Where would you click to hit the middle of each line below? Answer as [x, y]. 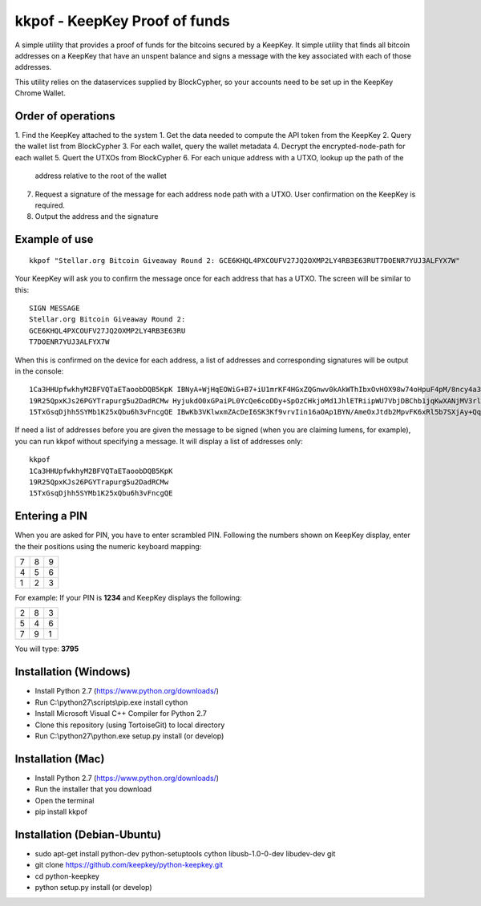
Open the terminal [65, 800]
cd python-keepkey [67, 876]
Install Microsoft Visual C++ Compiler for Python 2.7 [121, 714]
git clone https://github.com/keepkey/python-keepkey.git [129, 865]
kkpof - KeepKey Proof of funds [122, 21]
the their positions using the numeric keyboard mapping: [108, 546]
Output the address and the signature [97, 216]
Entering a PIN [51, 516]
